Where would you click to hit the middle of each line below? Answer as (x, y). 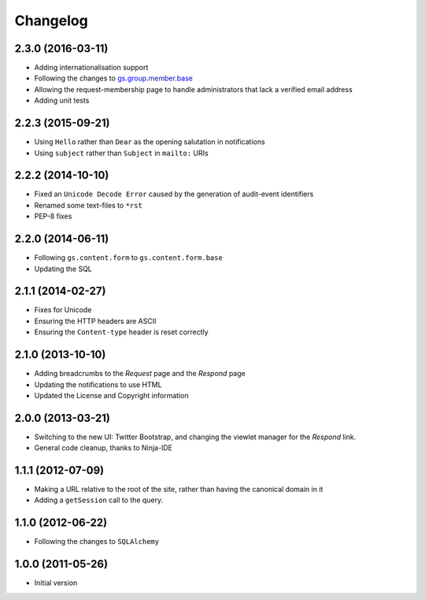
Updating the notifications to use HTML (98, 384)
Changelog (51, 20)
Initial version (56, 583)
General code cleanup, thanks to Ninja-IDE (103, 448)
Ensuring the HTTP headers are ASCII (95, 321)
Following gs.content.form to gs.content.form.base (129, 258)
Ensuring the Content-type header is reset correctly (121, 332)
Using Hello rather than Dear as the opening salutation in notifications (150, 142)
